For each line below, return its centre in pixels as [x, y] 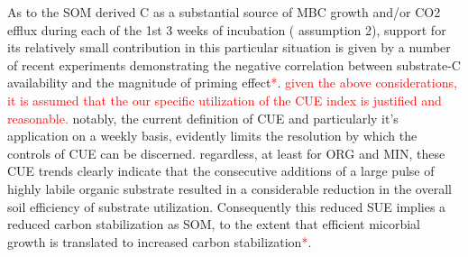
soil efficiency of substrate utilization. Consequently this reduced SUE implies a [227, 206]
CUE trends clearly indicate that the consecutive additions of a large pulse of [221, 171]
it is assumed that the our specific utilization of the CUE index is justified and [225, 100]
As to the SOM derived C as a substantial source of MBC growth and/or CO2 [224, 12]
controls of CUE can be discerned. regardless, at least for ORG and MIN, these [226, 153]
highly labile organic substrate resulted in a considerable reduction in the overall [229, 188]
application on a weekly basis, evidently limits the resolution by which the [212, 136]
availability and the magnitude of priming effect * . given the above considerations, [232, 83]
